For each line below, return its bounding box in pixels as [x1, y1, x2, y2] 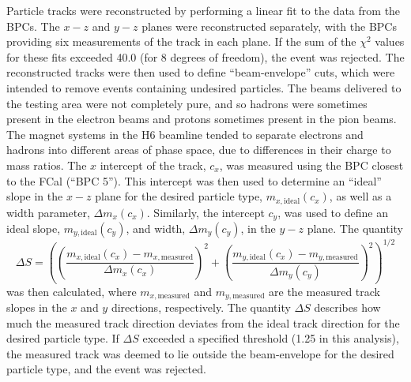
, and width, [126, 220, 186, 237]
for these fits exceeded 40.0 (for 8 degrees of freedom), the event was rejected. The [6, 48, 405, 65]
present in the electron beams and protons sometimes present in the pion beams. [6, 110, 397, 127]
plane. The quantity [307, 220, 403, 237]
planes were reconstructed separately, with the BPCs [141, 17, 397, 34]
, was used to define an [277, 204, 388, 220]
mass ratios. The [6, 156, 87, 173]
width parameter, [6, 204, 90, 220]
